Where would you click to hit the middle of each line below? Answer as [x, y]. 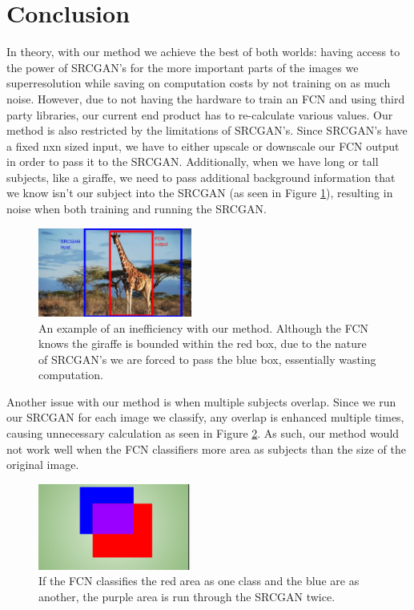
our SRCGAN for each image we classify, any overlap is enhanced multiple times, [205, 417]
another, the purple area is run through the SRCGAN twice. [187, 596]
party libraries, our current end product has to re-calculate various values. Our [200, 114]
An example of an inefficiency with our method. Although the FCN [204, 327]
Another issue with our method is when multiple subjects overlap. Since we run [201, 401]
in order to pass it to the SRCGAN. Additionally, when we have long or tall [193, 162]
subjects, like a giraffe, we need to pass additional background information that [201, 177]
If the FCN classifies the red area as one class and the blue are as [199, 581]
